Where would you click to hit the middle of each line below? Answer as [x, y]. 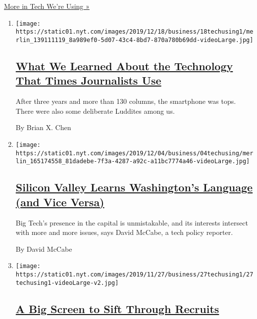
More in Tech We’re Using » [47, 6]
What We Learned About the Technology [124, 66]
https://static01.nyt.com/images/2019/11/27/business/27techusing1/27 [134, 274]
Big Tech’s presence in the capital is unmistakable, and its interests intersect [132, 222]
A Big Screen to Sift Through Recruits [117, 308]
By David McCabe [44, 249]
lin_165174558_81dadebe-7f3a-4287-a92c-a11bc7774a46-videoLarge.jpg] [133, 161]
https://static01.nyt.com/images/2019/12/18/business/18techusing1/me [134, 32]
